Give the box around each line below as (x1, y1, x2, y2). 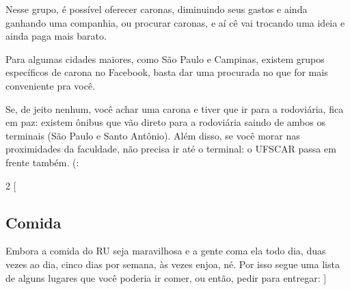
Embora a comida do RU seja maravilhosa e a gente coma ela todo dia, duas (5, 243, 326, 258)
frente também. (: (5, 155, 79, 169)
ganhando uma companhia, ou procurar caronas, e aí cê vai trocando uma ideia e (5, 15, 345, 29)
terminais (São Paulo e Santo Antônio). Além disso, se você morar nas (5, 128, 300, 142)
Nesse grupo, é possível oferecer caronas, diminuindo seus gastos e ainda (5, 2, 308, 16)
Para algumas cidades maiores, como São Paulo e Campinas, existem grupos (5, 51, 325, 66)
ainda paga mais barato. (5, 29, 107, 43)
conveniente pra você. (5, 78, 96, 92)
